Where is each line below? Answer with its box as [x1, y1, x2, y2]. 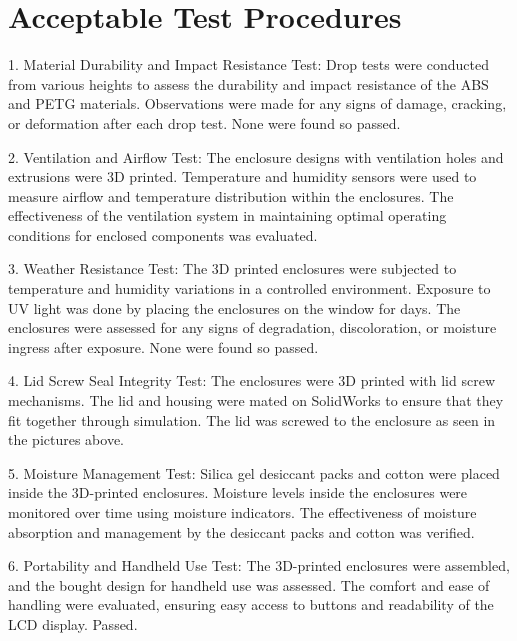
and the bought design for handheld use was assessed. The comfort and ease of [8, 574, 490, 595]
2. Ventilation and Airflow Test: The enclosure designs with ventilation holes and [8, 146, 504, 167]
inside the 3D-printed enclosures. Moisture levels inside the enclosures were [8, 482, 468, 503]
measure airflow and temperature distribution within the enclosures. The [8, 185, 454, 206]
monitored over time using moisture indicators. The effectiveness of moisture [8, 502, 477, 522]
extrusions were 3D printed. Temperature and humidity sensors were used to [8, 166, 477, 187]
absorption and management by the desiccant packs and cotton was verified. [8, 521, 475, 542]
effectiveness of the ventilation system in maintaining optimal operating [8, 205, 447, 226]
